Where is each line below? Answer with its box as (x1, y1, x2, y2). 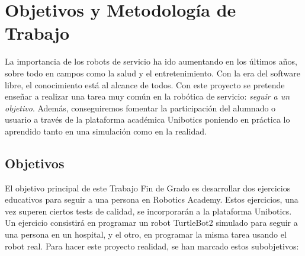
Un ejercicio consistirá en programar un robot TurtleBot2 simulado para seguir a (5, 216, 298, 229)
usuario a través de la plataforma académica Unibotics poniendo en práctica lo (5, 113, 290, 126)
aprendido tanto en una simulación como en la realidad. (5, 124, 207, 137)
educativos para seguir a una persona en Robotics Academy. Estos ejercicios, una (5, 193, 298, 206)
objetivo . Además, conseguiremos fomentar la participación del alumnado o (5, 101, 276, 114)
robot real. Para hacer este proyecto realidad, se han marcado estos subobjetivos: (5, 239, 299, 252)
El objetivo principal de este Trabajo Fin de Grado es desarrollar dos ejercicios (5, 181, 291, 194)
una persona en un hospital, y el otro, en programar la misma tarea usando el (5, 228, 287, 241)
